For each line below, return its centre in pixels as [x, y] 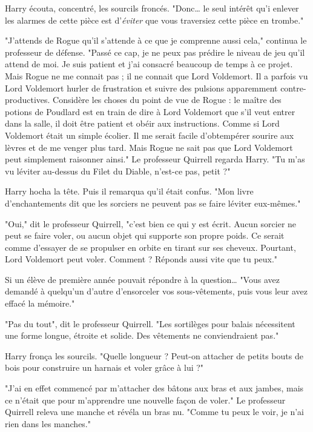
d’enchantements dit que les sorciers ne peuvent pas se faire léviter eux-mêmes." [153, 203]
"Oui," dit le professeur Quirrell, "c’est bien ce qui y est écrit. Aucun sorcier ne [151, 223]
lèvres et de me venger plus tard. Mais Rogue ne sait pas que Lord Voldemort [149, 147]
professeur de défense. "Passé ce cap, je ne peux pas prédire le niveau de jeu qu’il [155, 52]
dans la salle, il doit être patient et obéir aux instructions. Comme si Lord [142, 123]
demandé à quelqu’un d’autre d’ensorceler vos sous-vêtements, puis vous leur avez [156, 291]
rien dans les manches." [48, 423]
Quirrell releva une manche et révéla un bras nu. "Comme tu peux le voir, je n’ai [154, 412]
